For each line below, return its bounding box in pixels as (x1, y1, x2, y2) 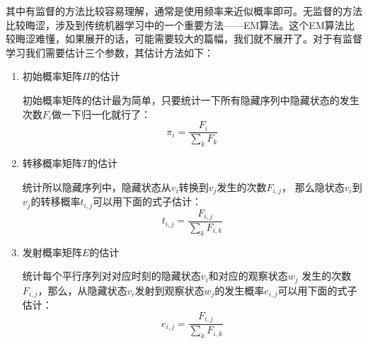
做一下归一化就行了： (51, 106, 151, 121)
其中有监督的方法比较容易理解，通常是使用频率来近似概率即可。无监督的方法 (6, 4, 362, 18)
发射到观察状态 (134, 282, 205, 297)
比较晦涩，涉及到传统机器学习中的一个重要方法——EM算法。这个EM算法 (6, 17, 345, 32)
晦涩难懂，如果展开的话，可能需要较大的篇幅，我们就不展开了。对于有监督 (15, 31, 362, 46)
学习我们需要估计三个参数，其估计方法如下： (6, 45, 214, 59)
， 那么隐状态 (282, 179, 345, 194)
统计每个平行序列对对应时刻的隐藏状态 (22, 268, 201, 283)
